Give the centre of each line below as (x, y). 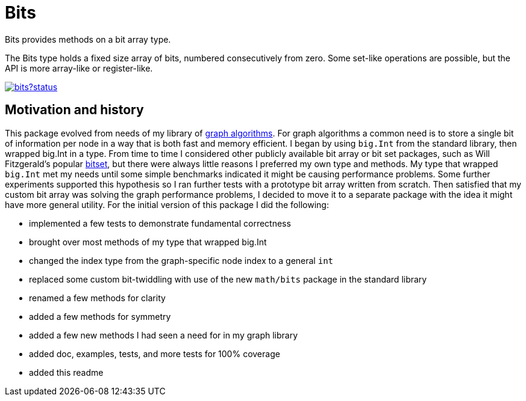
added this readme (66, 372)
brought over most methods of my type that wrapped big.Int (148, 242)
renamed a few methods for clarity (97, 298)
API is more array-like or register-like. (79, 68)
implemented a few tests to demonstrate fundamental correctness (160, 223)
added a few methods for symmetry (100, 316)
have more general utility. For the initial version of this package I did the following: (167, 204)
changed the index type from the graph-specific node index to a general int (181, 260)
